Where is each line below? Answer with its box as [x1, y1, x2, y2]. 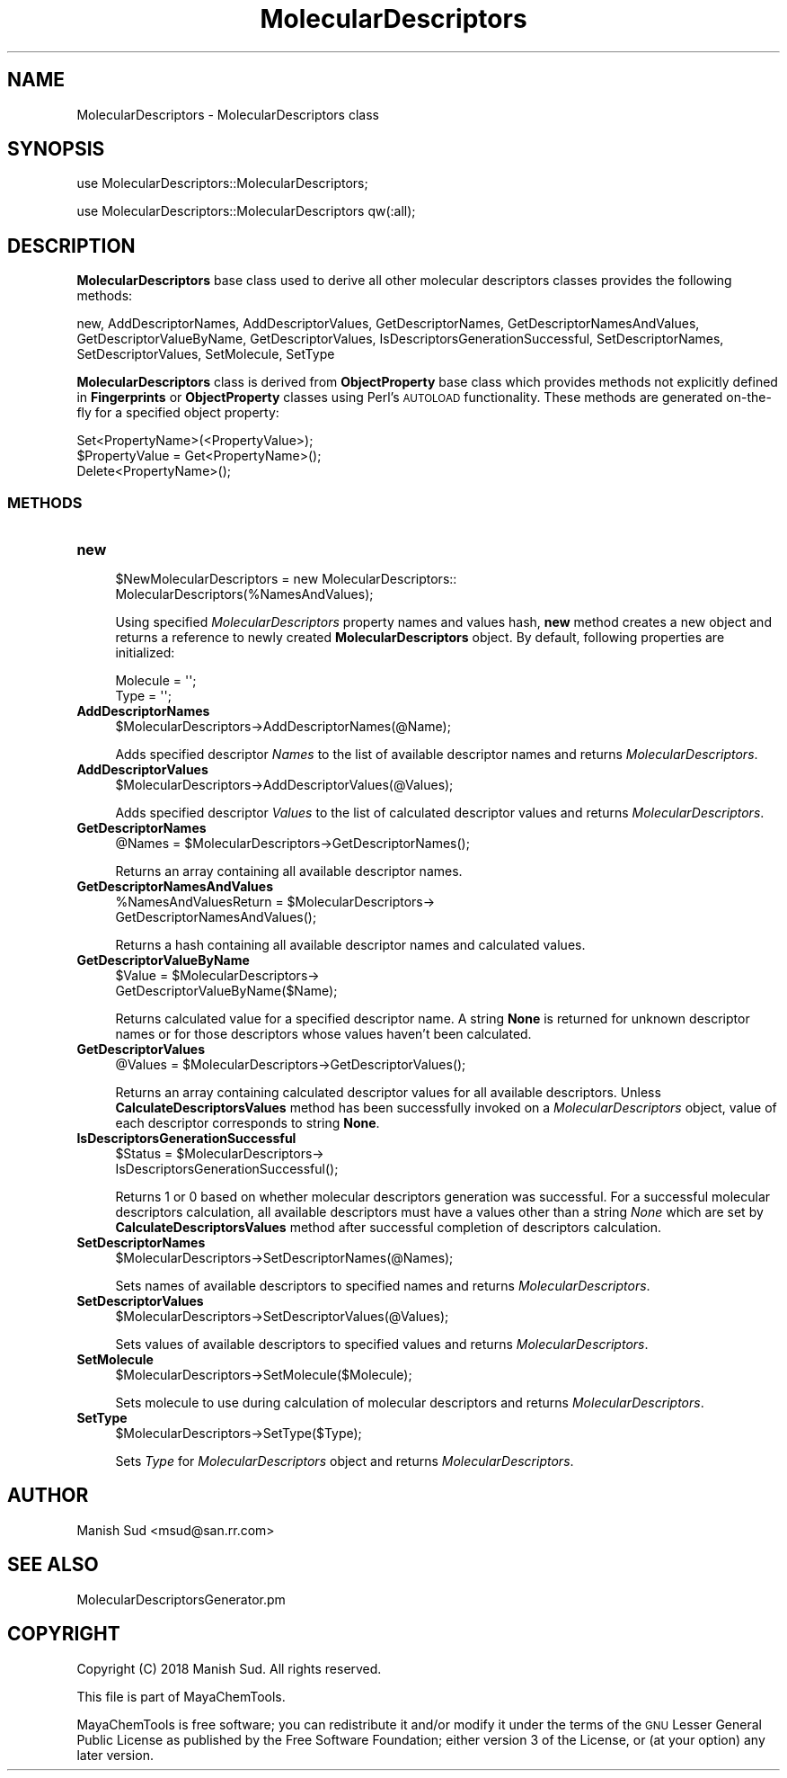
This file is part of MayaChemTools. [76, 1688, 286, 1704]
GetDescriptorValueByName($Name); [115, 983, 338, 999]
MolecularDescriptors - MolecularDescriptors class [76, 106, 379, 122]
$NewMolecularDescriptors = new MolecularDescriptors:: [115, 571, 457, 587]
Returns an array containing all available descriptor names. [115, 863, 463, 880]
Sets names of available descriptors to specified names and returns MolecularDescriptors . [115, 1278, 650, 1294]
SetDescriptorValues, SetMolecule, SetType [76, 346, 335, 362]
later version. [76, 1747, 154, 1763]
